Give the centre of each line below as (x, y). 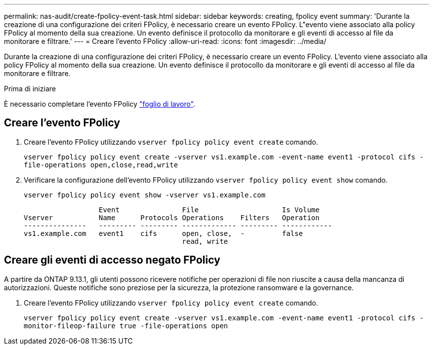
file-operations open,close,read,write (101, 165)
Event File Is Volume (209, 210)
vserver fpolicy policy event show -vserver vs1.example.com (145, 195)
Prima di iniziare (30, 89)
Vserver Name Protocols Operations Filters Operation (172, 217)
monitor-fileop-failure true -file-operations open (126, 326)
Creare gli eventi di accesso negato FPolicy (112, 260)
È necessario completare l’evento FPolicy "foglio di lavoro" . (100, 104)
